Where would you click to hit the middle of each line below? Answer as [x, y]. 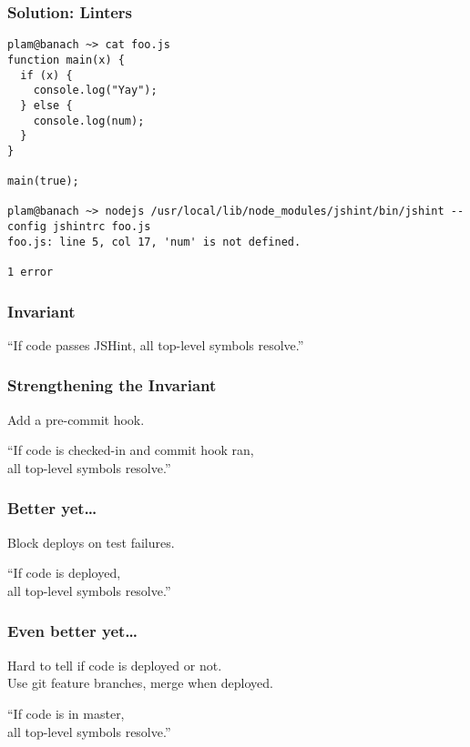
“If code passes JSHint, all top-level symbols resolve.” [156, 344]
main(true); [43, 182]
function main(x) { [66, 60]
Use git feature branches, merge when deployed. [140, 683]
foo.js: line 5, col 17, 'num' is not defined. [154, 242]
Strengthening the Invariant [112, 385]
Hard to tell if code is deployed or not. [115, 665]
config [27, 227]
